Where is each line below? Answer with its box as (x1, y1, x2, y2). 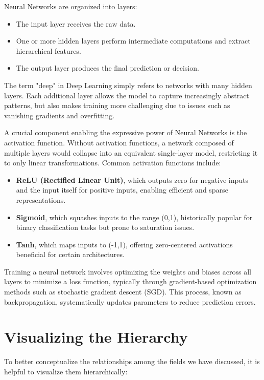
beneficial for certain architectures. (16, 249, 125, 260)
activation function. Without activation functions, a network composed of (4, 137, 234, 147)
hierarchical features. (16, 45, 81, 56)
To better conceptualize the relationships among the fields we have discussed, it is (4, 356, 260, 367)
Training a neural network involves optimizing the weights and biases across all (4, 266, 251, 277)
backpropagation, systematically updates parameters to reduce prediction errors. (4, 296, 256, 307)
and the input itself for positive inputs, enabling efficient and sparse (16, 184, 228, 195)
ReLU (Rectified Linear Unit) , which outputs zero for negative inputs (16, 174, 249, 185)
